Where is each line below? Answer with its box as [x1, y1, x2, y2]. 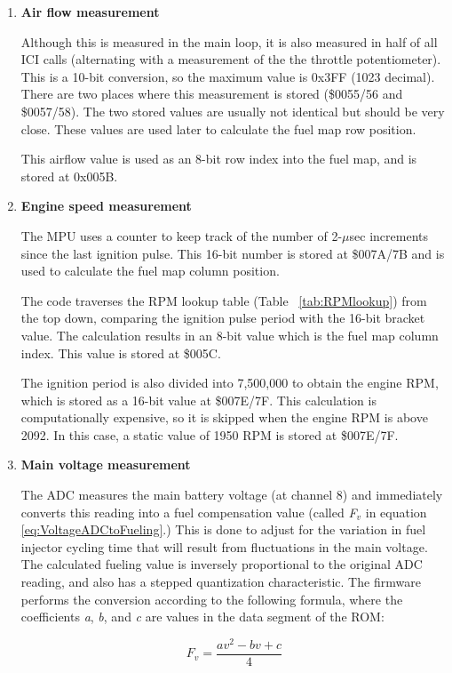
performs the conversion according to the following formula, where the [20, 589, 403, 608]
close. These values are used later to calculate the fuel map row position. [20, 119, 416, 138]
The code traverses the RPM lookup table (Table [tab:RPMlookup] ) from [20, 291, 427, 309]
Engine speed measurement [20, 196, 192, 215]
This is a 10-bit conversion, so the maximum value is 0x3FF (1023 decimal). [20, 67, 435, 85]
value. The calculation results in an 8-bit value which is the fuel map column [20, 325, 439, 344]
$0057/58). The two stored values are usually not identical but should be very [20, 101, 445, 120]
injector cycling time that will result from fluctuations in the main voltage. [20, 537, 428, 556]
